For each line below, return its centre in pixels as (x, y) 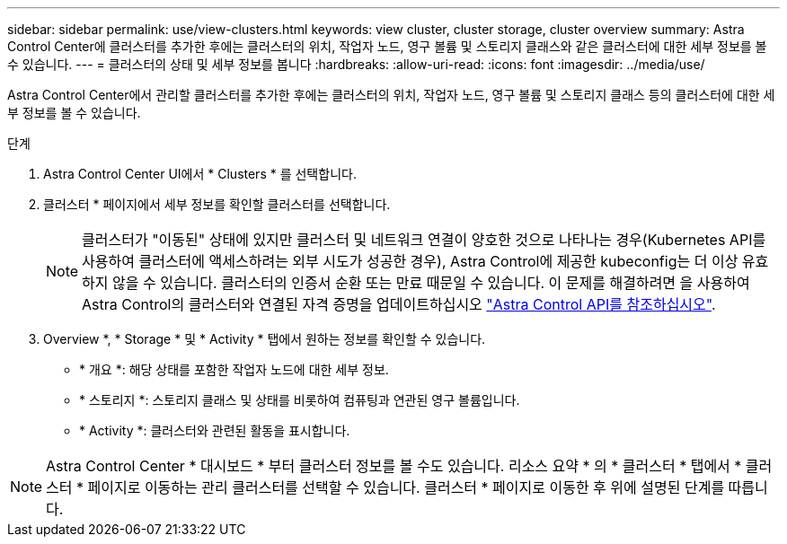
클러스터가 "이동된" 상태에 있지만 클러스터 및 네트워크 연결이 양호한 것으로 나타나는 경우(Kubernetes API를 (424, 240)
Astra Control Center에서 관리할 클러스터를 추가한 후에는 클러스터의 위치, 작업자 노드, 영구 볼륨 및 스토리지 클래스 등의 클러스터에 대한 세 (391, 95)
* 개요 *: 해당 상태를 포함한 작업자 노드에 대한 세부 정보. (234, 369)
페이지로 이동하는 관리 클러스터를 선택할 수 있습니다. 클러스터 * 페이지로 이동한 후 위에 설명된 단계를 (406, 487)
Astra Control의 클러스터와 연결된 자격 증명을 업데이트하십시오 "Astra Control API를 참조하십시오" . (399, 304)
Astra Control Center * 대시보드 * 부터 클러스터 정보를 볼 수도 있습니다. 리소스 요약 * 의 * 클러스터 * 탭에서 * (394, 466)
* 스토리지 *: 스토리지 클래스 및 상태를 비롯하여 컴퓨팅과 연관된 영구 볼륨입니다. (300, 400)
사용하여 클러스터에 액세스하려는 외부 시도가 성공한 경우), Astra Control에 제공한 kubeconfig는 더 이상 (410, 261)
